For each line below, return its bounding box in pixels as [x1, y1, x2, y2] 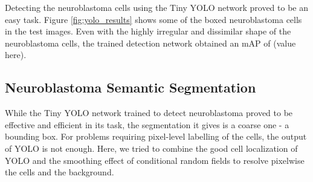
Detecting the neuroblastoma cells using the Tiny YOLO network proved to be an [5, 1, 308, 13]
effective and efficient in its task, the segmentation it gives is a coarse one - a [5, 118, 289, 131]
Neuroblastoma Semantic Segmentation [5, 78, 256, 97]
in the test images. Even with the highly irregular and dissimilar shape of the [5, 25, 291, 37]
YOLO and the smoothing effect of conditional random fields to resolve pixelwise [5, 154, 305, 166]
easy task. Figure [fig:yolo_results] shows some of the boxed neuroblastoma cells [5, 13, 302, 25]
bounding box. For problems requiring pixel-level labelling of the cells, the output [5, 130, 307, 143]
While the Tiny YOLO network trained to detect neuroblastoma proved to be [5, 106, 293, 119]
